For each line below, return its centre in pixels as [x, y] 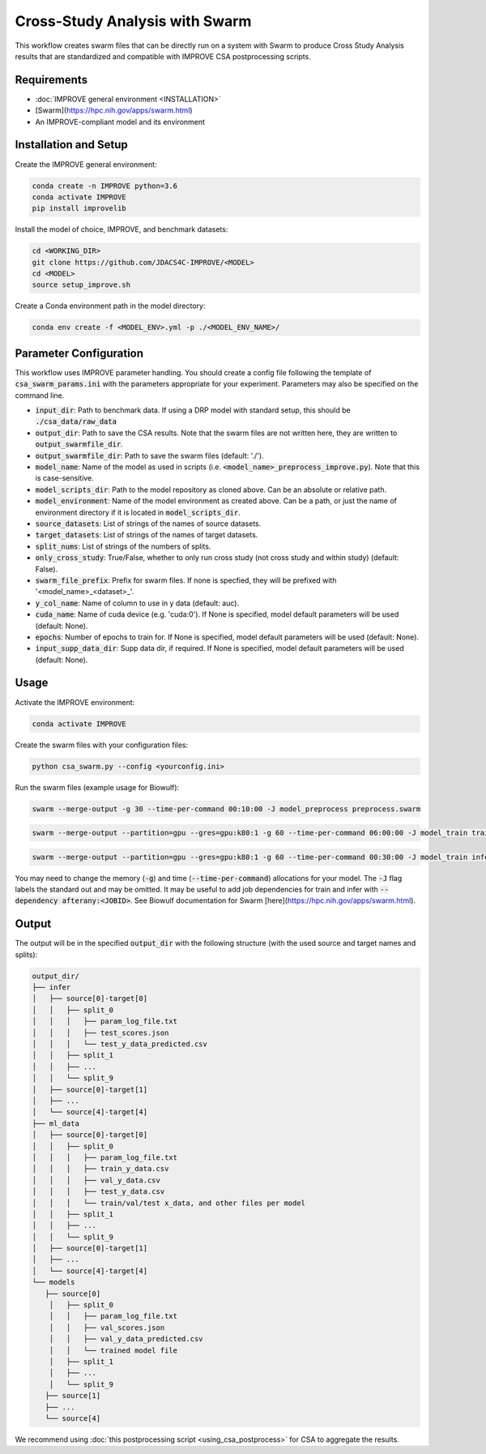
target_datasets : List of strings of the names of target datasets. [147, 535]
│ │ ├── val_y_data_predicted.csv [126, 1339]
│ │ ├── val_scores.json [107, 1328]
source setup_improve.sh [81, 285]
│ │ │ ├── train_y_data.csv [100, 1169]
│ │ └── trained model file [113, 1350]
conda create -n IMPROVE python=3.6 [105, 186]
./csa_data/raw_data [76, 422]
